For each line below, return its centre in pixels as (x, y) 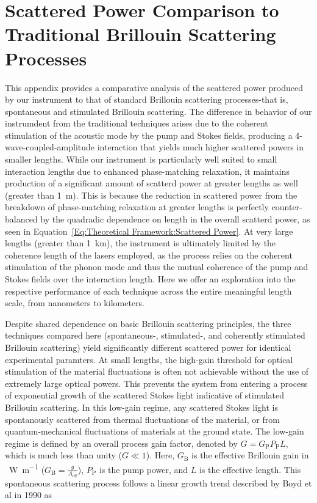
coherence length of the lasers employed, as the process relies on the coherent (149, 255)
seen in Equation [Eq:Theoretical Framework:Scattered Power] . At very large (149, 231)
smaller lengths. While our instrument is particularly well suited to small (141, 159)
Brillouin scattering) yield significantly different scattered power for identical (148, 347)
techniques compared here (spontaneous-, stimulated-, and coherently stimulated (155, 335)
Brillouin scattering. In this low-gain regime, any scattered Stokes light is (141, 407)
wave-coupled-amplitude (50, 147)
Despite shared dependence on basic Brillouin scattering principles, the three (148, 323)
